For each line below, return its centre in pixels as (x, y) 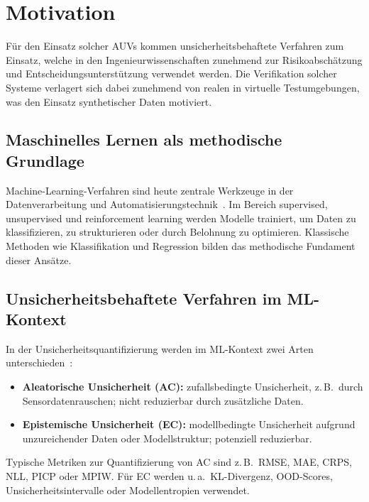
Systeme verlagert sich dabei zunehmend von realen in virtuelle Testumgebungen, (183, 87)
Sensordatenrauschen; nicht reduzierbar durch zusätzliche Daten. (163, 400)
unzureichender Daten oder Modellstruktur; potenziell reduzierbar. (167, 438)
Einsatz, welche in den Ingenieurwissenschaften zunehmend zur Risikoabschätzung (184, 59)
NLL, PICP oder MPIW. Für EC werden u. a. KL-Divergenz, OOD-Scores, (169, 476)
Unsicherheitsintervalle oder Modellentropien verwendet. (128, 490)
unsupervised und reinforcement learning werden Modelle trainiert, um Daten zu (181, 218)
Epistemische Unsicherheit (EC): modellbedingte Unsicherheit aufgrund (189, 424)
